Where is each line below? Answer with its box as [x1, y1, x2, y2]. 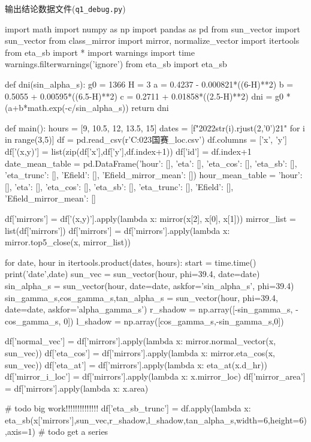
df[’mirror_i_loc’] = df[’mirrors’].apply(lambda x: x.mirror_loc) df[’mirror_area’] [5, 370, 306, 383]
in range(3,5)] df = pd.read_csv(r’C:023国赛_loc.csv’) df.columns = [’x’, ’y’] [5, 133, 287, 146]
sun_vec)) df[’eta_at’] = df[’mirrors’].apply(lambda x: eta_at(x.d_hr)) [5, 358, 267, 371]
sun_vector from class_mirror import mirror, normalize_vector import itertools [5, 34, 300, 47]
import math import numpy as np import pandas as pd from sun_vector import [5, 22, 300, 35]
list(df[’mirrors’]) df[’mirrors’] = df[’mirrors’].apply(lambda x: [5, 224, 230, 236]
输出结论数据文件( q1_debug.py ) [5, 2, 126, 14]
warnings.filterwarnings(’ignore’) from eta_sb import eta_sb [5, 58, 227, 70]
